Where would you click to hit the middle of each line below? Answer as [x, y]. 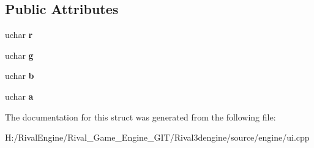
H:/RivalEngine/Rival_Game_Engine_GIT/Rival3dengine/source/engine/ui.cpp [157, 137]
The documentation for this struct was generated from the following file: [140, 117]
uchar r [19, 35]
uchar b [20, 76]
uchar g [19, 55]
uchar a [19, 96]
